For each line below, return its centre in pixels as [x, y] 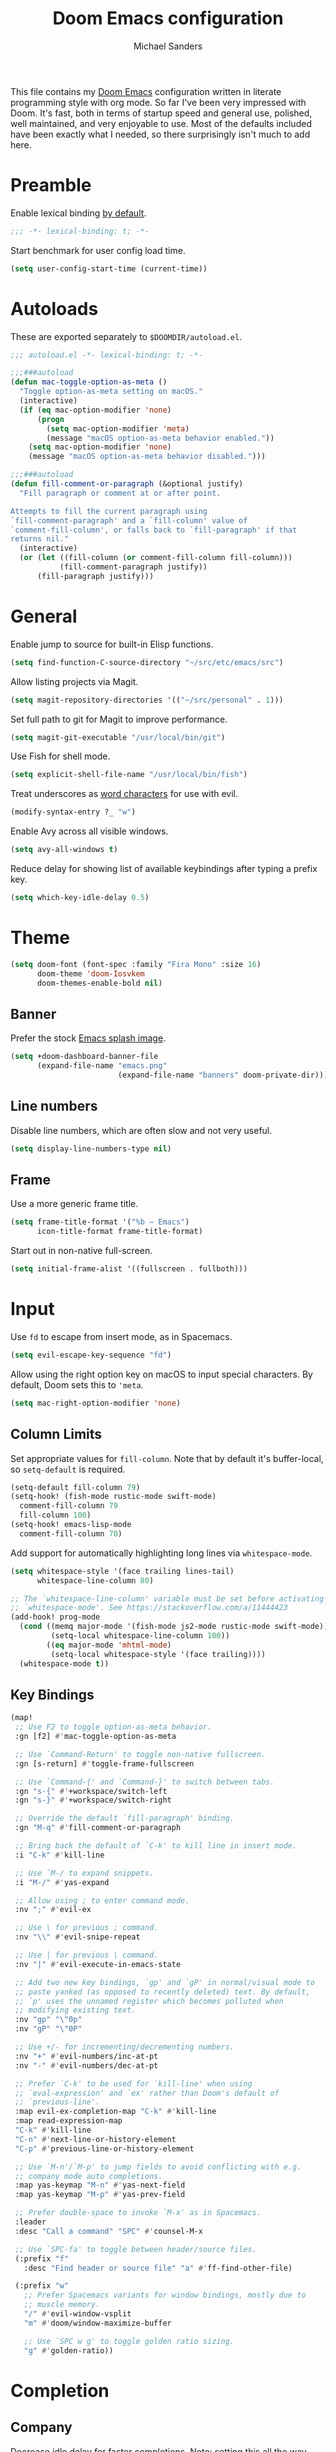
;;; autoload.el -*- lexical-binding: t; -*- [106, 355]
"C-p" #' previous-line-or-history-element [104, 2148]
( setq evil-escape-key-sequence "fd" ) [91, 1355]
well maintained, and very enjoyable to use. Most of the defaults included [161, 123]
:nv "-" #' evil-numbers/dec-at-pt [86, 2065]
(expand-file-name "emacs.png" [102, 1066]
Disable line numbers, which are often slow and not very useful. [141, 1130]
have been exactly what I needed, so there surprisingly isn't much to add [160, 134]
